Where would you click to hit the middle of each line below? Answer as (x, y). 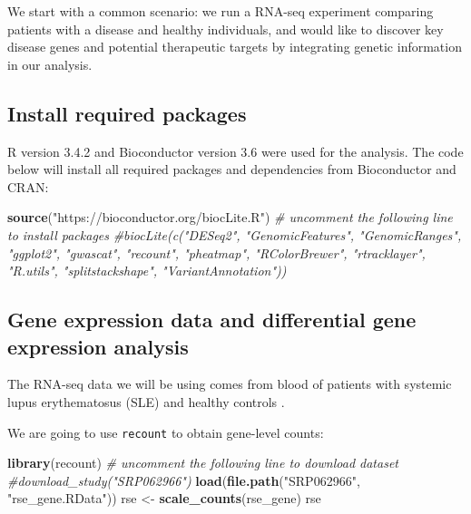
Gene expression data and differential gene (212, 320)
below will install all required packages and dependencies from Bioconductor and (232, 169)
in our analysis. (50, 64)
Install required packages (127, 113)
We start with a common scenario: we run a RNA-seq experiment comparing (221, 11)
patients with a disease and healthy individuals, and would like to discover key (226, 29)
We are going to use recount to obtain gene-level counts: (166, 432)
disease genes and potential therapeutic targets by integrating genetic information (235, 47)
